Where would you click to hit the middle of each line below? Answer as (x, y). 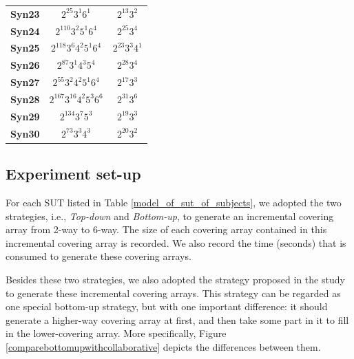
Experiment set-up (73, 174)
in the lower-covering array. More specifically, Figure (116, 333)
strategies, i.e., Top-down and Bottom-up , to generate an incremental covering (170, 216)
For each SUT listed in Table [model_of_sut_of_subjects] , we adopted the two (174, 202)
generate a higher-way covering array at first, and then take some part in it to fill (177, 319)
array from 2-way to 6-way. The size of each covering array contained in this (166, 229)
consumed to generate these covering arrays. (98, 256)
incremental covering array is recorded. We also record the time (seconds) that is (176, 242)
